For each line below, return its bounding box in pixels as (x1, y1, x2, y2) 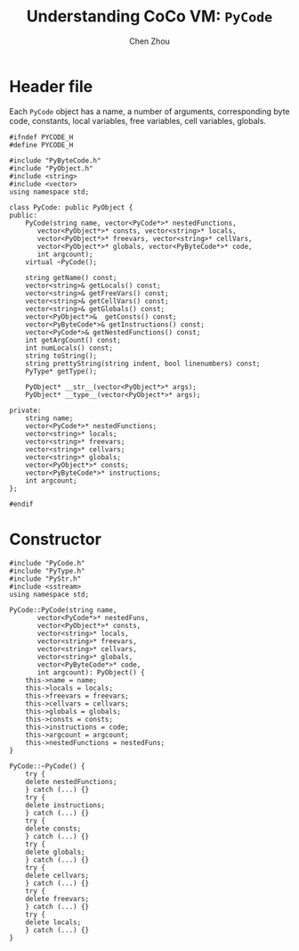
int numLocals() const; (25, 343, 114, 352)
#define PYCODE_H (9, 140, 74, 149)
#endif (9, 500, 34, 509)
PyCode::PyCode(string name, (9, 605, 117, 615)
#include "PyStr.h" (9, 574, 82, 583)
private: (9, 406, 42, 415)
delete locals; (25, 917, 82, 927)
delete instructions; (25, 800, 105, 809)
